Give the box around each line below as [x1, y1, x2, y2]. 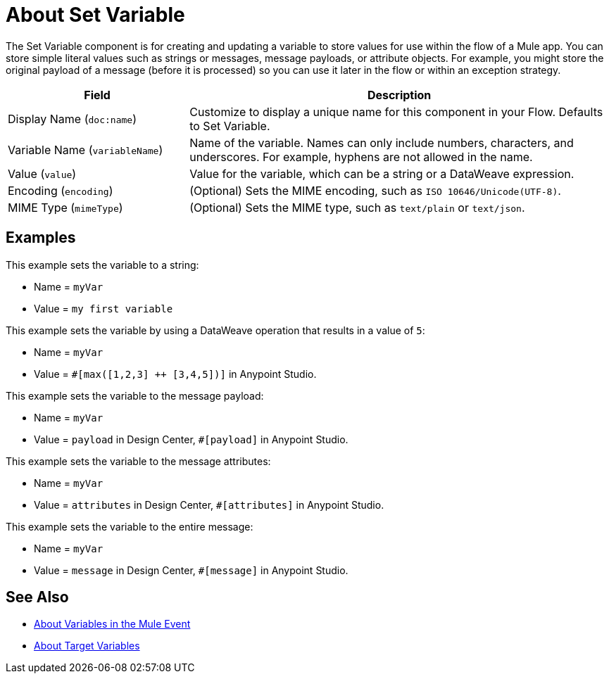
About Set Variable [6, 3, 185, 27]
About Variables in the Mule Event [34, 618, 191, 630]
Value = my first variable [34, 302, 173, 315]
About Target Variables [34, 640, 140, 652]
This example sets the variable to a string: [6, 258, 199, 271]
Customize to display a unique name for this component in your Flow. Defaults [189, 104, 603, 119]
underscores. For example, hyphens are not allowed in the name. [189, 149, 533, 164]
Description [367, 87, 432, 102]
